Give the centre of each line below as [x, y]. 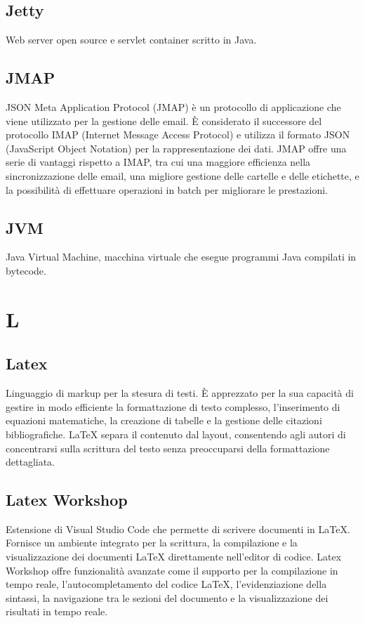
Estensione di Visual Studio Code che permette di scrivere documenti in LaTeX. [178, 529]
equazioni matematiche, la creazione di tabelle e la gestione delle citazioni [164, 420]
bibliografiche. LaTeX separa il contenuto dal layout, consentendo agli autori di [176, 434]
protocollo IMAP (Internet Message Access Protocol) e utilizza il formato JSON [178, 135]
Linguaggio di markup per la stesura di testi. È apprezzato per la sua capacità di [180, 393]
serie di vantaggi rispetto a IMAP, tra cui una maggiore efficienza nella [158, 162]
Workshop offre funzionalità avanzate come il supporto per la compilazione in [172, 570]
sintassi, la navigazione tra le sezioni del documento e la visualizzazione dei [167, 597]
